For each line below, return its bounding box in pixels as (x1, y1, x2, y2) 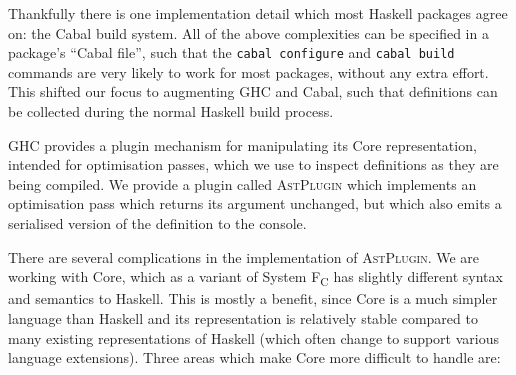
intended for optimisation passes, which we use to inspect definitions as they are (8, 154, 499, 175)
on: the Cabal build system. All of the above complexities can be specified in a (8, 22, 489, 43)
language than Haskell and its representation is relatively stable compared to (8, 307, 478, 328)
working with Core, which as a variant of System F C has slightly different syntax (8, 266, 503, 289)
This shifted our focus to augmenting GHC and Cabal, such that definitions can (8, 81, 498, 102)
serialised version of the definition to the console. (8, 213, 307, 233)
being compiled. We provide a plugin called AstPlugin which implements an (8, 173, 477, 194)
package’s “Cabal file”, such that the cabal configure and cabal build (8, 42, 455, 63)
